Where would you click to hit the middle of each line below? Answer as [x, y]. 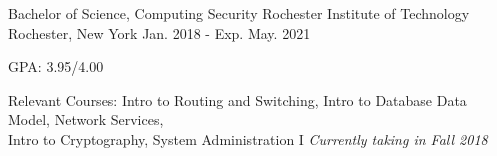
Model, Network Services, [86, 119]
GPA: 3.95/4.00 [56, 66]
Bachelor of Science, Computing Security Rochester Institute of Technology [239, 13]
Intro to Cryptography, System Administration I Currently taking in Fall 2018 [248, 138]
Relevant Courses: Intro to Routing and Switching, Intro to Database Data [237, 99]
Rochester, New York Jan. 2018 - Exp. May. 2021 [159, 32]
